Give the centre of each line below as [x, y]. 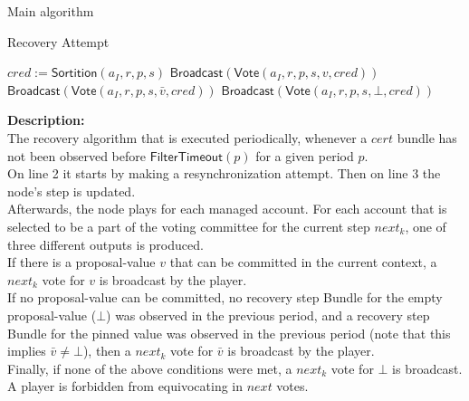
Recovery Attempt [58, 41]
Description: [46, 120]
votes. [292, 386]
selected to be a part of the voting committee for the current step [189, 226]
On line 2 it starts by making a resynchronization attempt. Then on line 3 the [224, 173]
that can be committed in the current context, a [303, 262]
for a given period [305, 155]
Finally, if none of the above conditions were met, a [150, 368]
